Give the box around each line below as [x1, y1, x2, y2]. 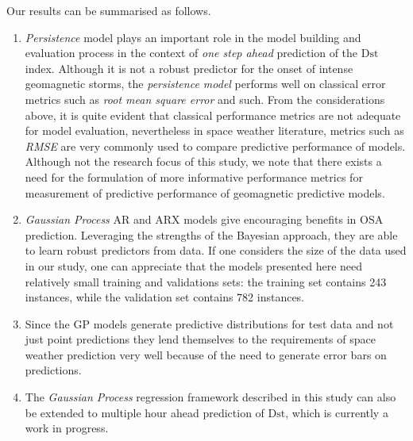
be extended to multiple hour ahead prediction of [25, 404, 264, 420]
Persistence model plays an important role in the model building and [25, 29, 361, 45]
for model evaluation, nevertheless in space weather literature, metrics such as [25, 122, 404, 139]
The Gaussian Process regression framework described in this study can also [25, 389, 396, 405]
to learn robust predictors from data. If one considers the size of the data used [25, 242, 407, 259]
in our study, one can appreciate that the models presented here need [25, 257, 363, 274]
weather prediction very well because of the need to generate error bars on [25, 346, 387, 362]
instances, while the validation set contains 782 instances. [25, 289, 305, 305]
